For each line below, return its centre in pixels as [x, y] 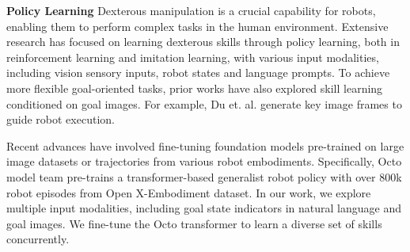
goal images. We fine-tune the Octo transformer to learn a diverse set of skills [194, 223]
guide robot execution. [61, 119]
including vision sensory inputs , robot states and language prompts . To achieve [198, 73]
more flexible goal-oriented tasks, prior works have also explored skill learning [195, 88]
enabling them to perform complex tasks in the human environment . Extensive [197, 26]
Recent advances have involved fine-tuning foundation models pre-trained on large [205, 145]
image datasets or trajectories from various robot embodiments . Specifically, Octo [204, 161]
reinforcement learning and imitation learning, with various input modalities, [193, 57]
